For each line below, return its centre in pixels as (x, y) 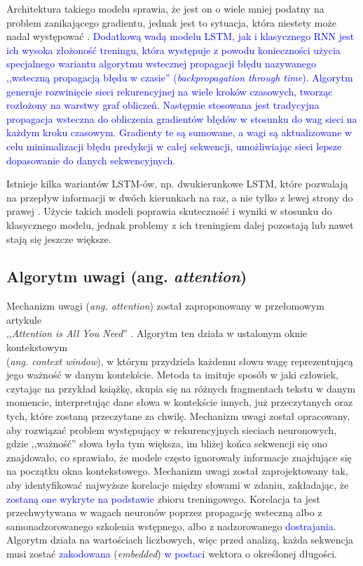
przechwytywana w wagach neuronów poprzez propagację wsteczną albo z (164, 512)
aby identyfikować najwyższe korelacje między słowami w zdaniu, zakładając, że (178, 485)
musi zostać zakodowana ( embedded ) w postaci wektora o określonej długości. (172, 553)
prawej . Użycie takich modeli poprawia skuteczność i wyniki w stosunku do (169, 211)
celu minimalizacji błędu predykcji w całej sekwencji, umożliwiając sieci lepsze (174, 146)
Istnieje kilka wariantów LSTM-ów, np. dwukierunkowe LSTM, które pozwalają (177, 184)
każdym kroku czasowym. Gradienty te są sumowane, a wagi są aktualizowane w (179, 132)
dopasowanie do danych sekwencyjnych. (91, 160)
